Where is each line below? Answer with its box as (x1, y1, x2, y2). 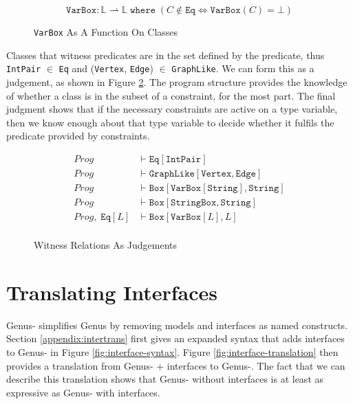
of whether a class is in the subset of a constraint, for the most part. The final (6, 88, 336, 102)
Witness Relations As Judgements (34, 238, 178, 252)
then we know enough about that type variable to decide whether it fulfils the (6, 115, 334, 129)
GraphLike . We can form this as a (171, 61, 314, 76)
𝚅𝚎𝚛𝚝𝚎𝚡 (201, 168, 232, 179)
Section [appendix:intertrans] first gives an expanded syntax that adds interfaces (6, 331, 345, 346)
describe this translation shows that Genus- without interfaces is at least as (6, 372, 324, 386)
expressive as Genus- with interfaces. (6, 385, 160, 399)
